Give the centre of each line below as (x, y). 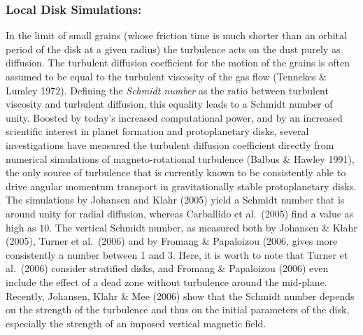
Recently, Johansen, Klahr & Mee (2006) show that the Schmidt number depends (180, 295)
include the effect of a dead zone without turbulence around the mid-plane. (166, 281)
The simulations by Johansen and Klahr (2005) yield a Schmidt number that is (175, 200)
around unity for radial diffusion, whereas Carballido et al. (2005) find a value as (180, 213)
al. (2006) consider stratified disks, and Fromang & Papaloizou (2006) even (167, 268)
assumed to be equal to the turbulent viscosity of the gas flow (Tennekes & (166, 76)
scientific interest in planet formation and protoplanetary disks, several (157, 131)
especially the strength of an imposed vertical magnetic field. (136, 323)
